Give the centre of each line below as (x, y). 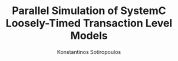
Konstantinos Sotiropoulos (89, 52)
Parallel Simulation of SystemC (89, 11)
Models (89, 36)
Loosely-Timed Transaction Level (89, 23)
